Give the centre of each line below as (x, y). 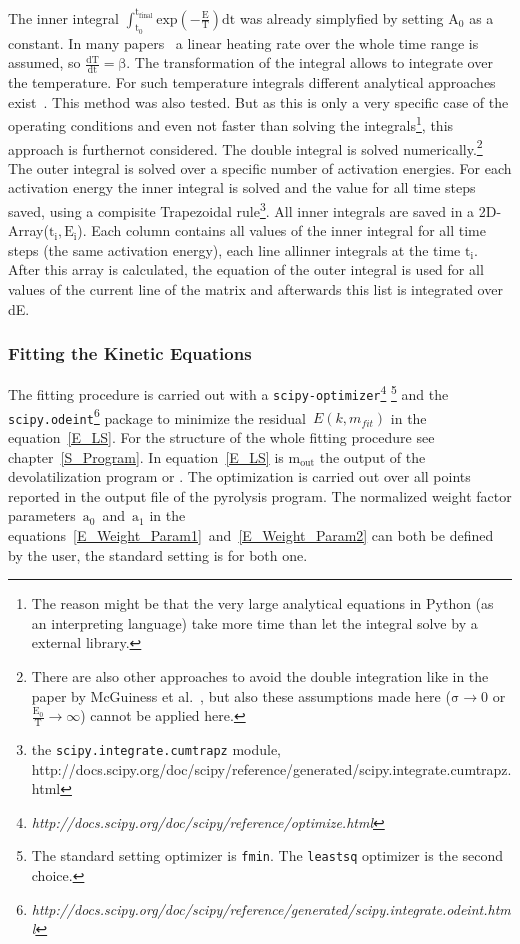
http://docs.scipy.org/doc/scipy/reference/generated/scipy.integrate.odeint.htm (271, 908)
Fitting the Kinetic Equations (130, 353)
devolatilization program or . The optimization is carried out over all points (239, 476)
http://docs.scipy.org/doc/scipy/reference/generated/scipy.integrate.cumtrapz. (271, 768)
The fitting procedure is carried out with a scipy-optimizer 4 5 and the (228, 393)
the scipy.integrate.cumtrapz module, (156, 749)
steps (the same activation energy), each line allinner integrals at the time (234, 249)
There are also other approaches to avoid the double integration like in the (260, 676)
